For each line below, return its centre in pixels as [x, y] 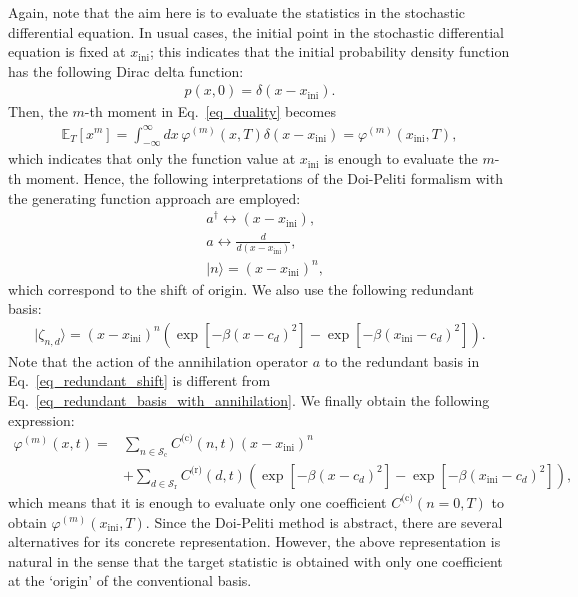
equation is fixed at [67, 51]
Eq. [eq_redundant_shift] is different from [139, 380]
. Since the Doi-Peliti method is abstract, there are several [324, 521]
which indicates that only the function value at [152, 158]
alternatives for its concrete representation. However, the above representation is [254, 541]
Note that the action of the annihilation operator [158, 360]
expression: [41, 419]
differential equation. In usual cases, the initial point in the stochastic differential [256, 31]
